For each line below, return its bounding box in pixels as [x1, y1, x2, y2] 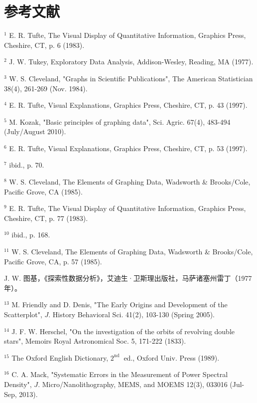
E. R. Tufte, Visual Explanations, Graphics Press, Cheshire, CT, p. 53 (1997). [9, 143, 248, 153]
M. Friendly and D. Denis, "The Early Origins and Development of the [11, 299, 228, 310]
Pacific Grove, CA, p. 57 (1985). [4, 256, 102, 266]
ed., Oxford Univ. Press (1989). [124, 352, 220, 363]
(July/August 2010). [4, 126, 66, 137]
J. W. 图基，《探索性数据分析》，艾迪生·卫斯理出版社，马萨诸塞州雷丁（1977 [4, 273, 252, 283]
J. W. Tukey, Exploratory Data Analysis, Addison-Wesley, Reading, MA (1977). [9, 56, 254, 67]
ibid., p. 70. [9, 160, 44, 170]
